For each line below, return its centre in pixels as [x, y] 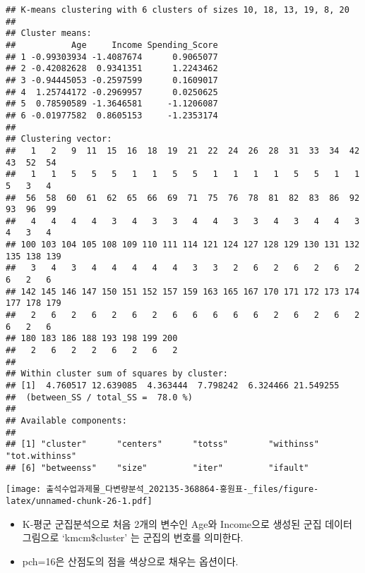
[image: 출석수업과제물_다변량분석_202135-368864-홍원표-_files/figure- [162, 489]
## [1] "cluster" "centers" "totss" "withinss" [162, 444]
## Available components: [66, 420]
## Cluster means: [49, 33]
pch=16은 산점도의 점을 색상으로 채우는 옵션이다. [130, 561]
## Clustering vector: [59, 139]
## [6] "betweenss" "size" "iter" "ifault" [157, 468]
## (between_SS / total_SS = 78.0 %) [99, 397]
